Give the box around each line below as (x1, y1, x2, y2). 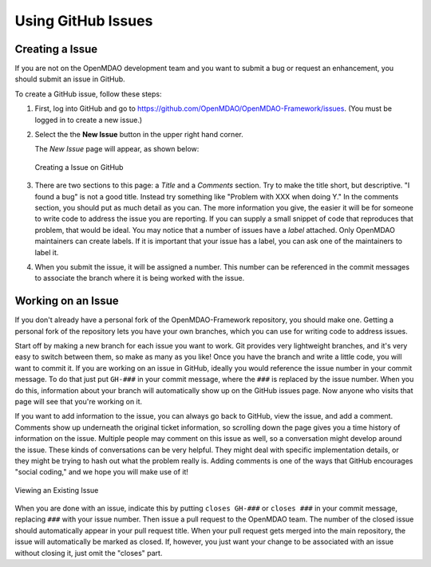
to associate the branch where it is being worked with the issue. (34, 274, 245, 283)
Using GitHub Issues (14, 12, 153, 30)
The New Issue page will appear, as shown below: (34, 144, 200, 154)
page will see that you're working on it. (14, 396, 143, 406)
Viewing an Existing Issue (14, 485, 99, 494)
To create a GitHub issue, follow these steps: (14, 89, 162, 99)
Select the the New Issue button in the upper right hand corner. (34, 130, 243, 140)
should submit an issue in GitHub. (14, 74, 125, 84)
